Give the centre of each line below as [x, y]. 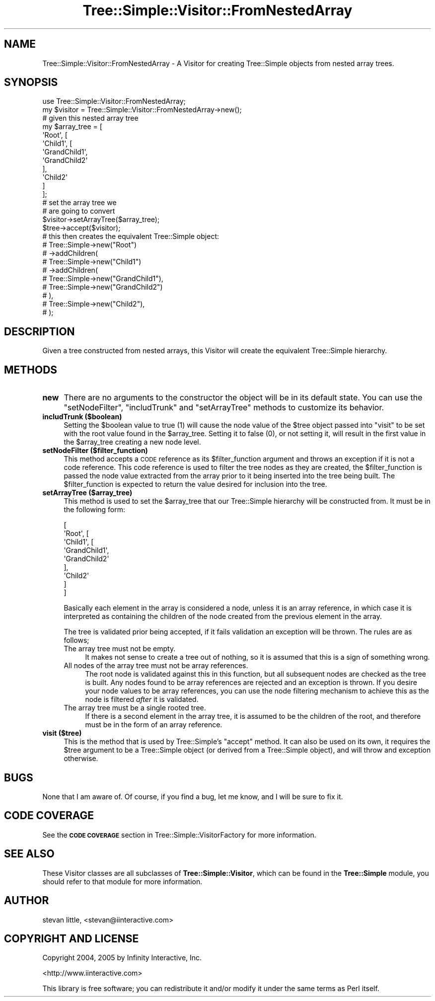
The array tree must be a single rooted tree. [135, 708]
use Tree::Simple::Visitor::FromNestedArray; [114, 101]
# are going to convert [79, 211]
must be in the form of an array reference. [154, 725]
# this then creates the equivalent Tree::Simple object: [131, 236]
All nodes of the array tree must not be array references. [156, 666]
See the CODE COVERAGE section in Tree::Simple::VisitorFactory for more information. [179, 835]
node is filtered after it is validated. [142, 699]
